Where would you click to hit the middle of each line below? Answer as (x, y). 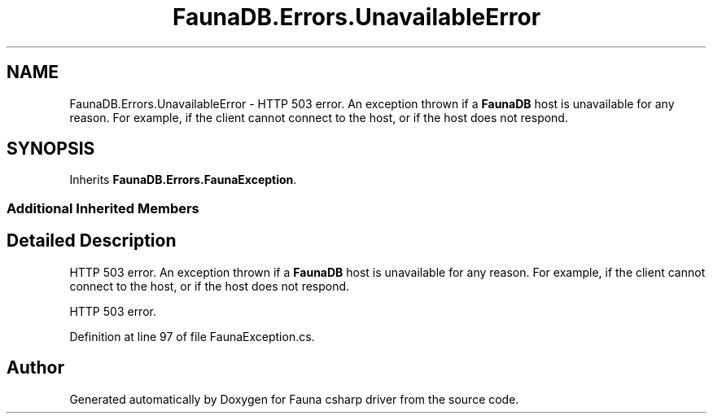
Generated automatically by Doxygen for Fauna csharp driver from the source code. (294, 399)
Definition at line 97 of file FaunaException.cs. (192, 336)
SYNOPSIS (51, 149)
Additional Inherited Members (103, 208)
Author (35, 368)
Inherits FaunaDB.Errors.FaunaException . (183, 180)
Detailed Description (92, 241)
